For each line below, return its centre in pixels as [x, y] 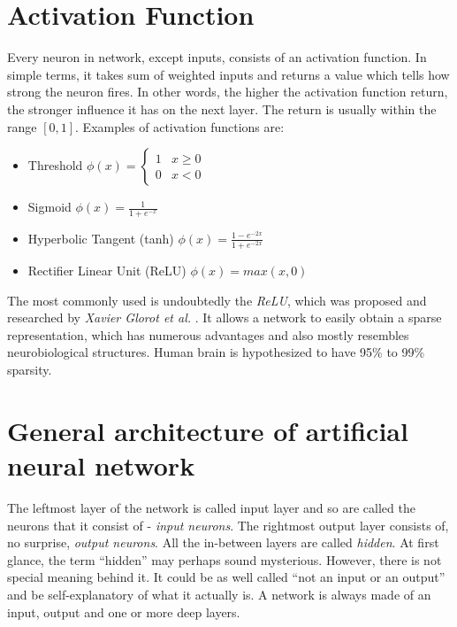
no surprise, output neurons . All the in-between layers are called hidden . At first [223, 542]
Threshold [55, 165]
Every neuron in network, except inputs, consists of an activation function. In [217, 57]
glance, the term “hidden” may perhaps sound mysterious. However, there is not [225, 559]
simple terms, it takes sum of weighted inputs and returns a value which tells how [228, 74]
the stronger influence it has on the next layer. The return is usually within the [222, 108]
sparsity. [30, 370]
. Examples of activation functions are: [180, 126]
